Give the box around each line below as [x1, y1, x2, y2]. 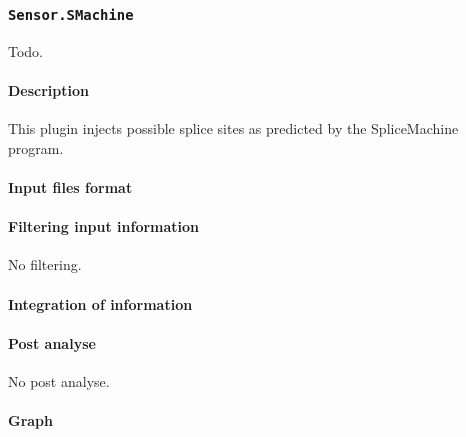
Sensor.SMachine [8, 6, 134, 23]
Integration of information [8, 293, 193, 314]
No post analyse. [8, 370, 110, 391]
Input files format [8, 176, 133, 197]
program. [8, 137, 64, 158]
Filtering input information [8, 216, 200, 237]
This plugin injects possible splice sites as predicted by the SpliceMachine [8, 118, 459, 139]
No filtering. [8, 254, 82, 275]
